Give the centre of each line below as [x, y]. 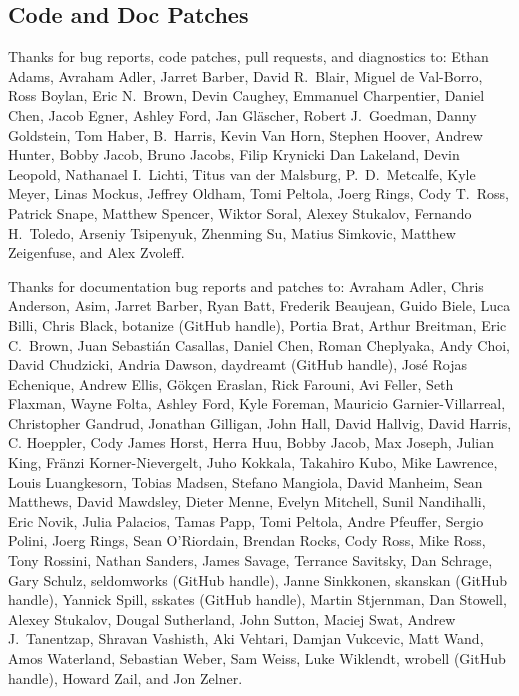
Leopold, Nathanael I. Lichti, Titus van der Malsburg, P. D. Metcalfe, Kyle [242, 173]
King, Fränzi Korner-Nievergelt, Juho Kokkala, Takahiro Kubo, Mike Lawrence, [253, 462]
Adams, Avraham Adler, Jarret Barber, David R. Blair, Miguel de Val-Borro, [245, 75]
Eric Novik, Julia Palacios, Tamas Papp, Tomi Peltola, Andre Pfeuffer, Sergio [246, 520]
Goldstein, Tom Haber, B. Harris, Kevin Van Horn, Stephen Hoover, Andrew [245, 134]
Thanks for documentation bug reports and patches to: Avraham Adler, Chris [246, 285]
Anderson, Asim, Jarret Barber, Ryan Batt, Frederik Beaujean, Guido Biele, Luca [259, 305]
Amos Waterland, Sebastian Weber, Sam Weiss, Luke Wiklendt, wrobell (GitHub [257, 658]
